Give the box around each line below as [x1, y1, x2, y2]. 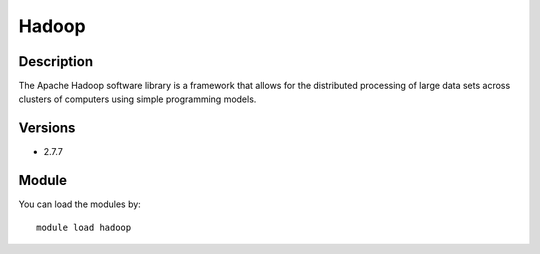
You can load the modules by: [18, 198, 142, 210]
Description [18, 53, 94, 70]
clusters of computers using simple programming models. [18, 93, 257, 105]
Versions [18, 120, 76, 137]
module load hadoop [36, 221, 132, 233]
